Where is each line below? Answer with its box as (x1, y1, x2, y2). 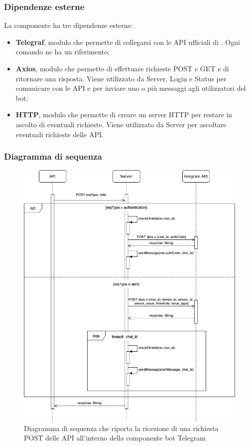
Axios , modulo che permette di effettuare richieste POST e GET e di (15, 63, 229, 73)
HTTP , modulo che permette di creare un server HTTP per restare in (15, 109, 233, 120)
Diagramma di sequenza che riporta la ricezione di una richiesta (24, 423, 219, 433)
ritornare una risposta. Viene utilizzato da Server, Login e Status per (15, 73, 227, 83)
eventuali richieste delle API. (15, 129, 104, 139)
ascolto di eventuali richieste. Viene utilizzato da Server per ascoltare (15, 119, 227, 129)
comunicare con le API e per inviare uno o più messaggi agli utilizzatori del (15, 83, 246, 93)
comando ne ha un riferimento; (15, 46, 110, 57)
